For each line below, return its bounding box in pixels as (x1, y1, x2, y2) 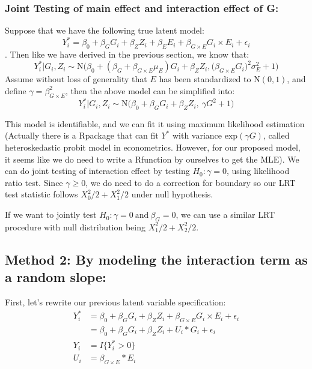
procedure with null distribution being (5, 220, 145, 233)
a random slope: (5, 268, 106, 286)
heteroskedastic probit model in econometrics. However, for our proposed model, (5, 141, 301, 154)
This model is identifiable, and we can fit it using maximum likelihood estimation (5, 117, 305, 130)
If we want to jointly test (5, 208, 97, 221)
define (5, 84, 26, 97)
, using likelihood (226, 164, 290, 177)
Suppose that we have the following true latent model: (5, 24, 204, 37)
